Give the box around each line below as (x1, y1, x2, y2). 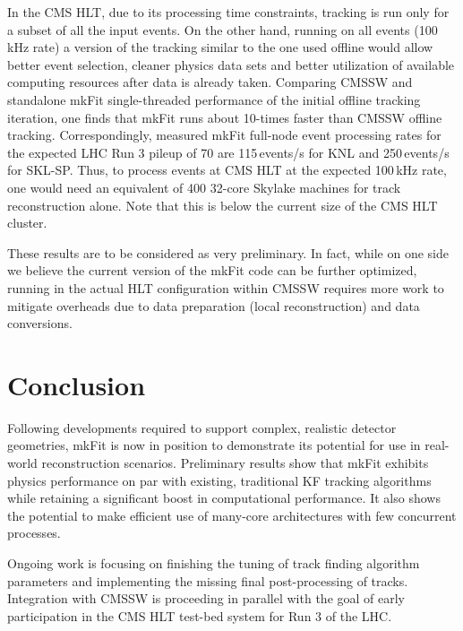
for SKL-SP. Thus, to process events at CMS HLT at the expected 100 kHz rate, (7, 160, 447, 179)
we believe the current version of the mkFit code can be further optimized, (7, 261, 417, 280)
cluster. (7, 213, 47, 232)
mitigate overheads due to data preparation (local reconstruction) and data (7, 296, 420, 315)
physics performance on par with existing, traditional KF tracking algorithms (7, 471, 432, 489)
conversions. (7, 314, 73, 333)
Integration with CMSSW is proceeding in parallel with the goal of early (7, 589, 405, 608)
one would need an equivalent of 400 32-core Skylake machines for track (7, 177, 401, 196)
